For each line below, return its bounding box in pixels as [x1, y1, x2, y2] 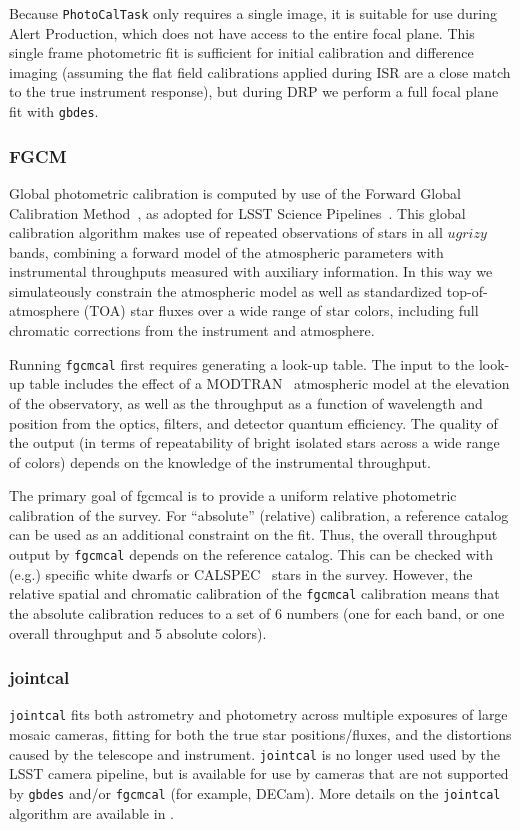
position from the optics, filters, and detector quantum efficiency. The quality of [9, 412, 498, 433]
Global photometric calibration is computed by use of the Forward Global [9, 182, 461, 203]
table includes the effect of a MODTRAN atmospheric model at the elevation [29, 373, 510, 394]
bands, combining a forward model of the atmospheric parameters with [9, 241, 444, 262]
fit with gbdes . [9, 101, 99, 122]
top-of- [446, 280, 488, 301]
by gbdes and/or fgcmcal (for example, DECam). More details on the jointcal [9, 782, 501, 803]
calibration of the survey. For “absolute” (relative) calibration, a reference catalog [9, 504, 509, 525]
